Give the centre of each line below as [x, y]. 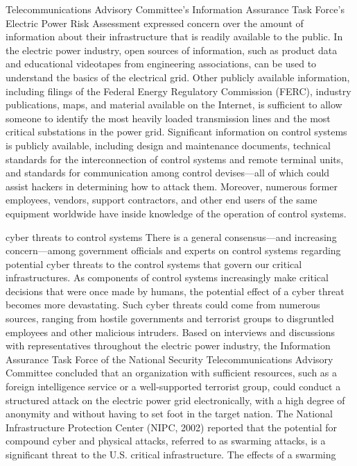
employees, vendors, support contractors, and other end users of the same [162, 200]
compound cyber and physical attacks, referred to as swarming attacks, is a [166, 441]
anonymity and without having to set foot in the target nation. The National [169, 414]
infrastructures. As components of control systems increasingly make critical [167, 277]
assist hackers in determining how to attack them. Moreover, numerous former [172, 186]
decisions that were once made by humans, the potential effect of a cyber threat [175, 291]
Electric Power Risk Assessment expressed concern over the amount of [155, 23]
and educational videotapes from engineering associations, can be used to [161, 64]
